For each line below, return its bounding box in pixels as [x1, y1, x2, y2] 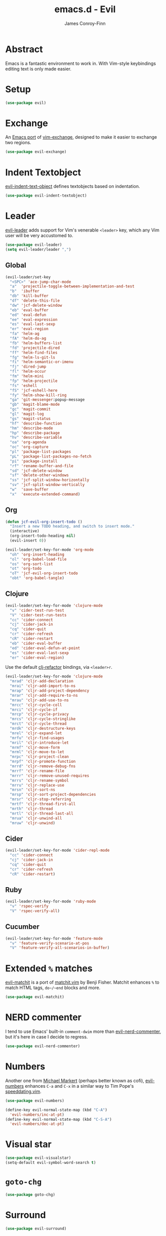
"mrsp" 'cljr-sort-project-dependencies [10, 792, 96, 797]
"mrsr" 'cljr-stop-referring [10, 797, 71, 802]
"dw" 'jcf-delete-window [10, 303, 62, 308]
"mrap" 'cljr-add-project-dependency [10, 688, 90, 693]
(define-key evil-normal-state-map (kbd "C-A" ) [5, 1107, 108, 1113]
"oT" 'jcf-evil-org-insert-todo [10, 571, 78, 576]
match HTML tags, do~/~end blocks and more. [5, 985, 101, 991]
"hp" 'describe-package [10, 430, 60, 435]
